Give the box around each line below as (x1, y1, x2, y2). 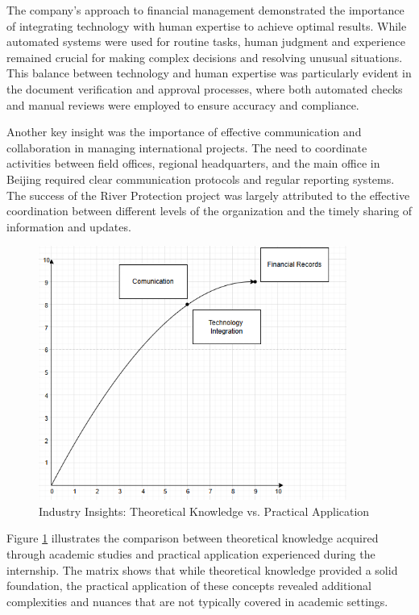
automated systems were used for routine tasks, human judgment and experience (6, 33, 405, 50)
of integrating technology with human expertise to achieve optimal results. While (6, 17, 407, 34)
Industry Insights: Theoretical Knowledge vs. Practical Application (39, 502, 370, 519)
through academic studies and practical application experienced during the (6, 546, 375, 563)
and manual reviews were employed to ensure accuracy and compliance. (6, 96, 359, 113)
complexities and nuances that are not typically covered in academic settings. (6, 592, 388, 609)
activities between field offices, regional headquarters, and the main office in (6, 155, 380, 172)
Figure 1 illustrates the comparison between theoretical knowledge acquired (6, 530, 379, 546)
